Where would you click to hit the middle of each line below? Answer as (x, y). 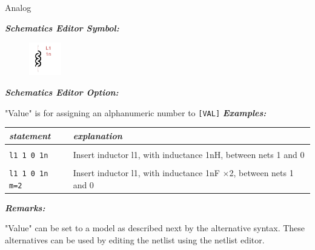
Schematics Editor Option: (62, 92)
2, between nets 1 (261, 172)
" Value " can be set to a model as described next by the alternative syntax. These (155, 228)
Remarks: (25, 207)
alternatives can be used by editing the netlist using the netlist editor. (135, 239)
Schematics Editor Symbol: (62, 28)
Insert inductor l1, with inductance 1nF (146, 172)
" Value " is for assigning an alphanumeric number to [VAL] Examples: (136, 112)
